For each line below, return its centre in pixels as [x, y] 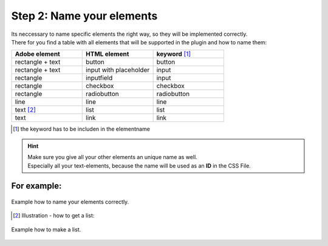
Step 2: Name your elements [84, 16]
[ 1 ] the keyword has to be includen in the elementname [81, 129]
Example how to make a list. [46, 229]
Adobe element [37, 54]
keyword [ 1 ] [174, 54]
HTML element [108, 54]
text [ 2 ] [26, 110]
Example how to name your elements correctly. [70, 202]
